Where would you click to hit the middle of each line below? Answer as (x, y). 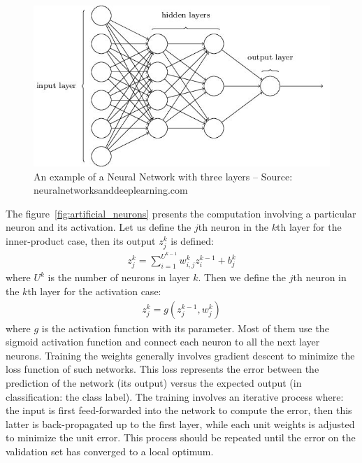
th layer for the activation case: (94, 291)
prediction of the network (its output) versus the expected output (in (154, 383)
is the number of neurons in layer (119, 277)
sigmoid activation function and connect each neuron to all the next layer (163, 342)
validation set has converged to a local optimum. (110, 451)
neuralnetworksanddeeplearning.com (111, 190)
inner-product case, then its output (81, 241)
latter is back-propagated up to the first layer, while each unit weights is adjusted (180, 423)
